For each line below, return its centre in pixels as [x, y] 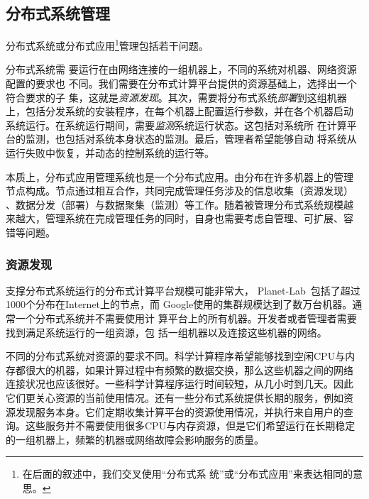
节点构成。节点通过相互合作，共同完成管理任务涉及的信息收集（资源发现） [180, 191]
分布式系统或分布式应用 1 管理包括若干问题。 [107, 44]
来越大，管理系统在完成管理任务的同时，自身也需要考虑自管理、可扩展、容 [180, 218]
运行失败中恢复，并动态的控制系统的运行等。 [110, 153]
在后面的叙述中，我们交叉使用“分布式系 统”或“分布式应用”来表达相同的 [187, 474]
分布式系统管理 [58, 13]
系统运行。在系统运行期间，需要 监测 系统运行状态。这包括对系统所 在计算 [176, 125]
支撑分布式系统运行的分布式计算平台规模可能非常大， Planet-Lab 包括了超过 [183, 290]
